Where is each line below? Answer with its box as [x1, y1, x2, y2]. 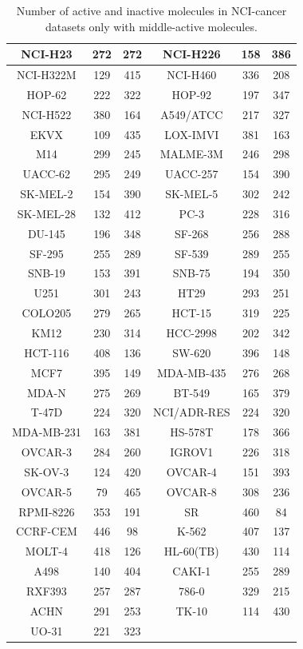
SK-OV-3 [24, 463, 69, 480]
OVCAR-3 [21, 444, 72, 460]
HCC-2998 [166, 324, 217, 340]
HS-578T [170, 424, 214, 440]
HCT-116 [24, 344, 69, 360]
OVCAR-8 [166, 483, 217, 500]
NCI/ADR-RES [153, 404, 230, 420]
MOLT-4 [25, 543, 68, 559]
